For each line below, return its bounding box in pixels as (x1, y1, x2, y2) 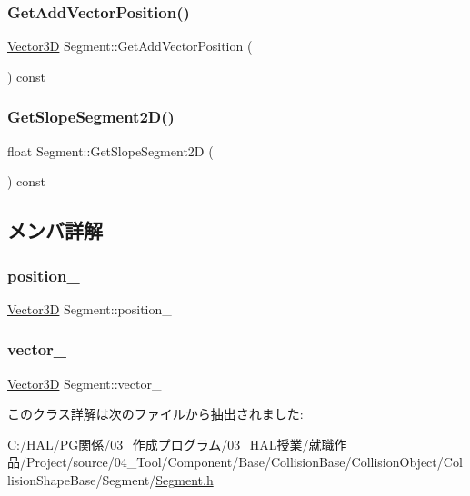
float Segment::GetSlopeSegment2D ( (7, 141, 214, 160)
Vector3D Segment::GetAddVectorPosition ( (7, 36, 253, 55)
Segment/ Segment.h (102, 471, 214, 489)
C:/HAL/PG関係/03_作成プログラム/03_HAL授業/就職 (7, 434, 335, 453)
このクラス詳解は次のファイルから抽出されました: (7, 404, 304, 423)
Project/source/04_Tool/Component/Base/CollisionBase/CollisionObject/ (25, 452, 444, 471)
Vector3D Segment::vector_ (7, 373, 162, 392)
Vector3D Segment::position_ (7, 299, 172, 318)
